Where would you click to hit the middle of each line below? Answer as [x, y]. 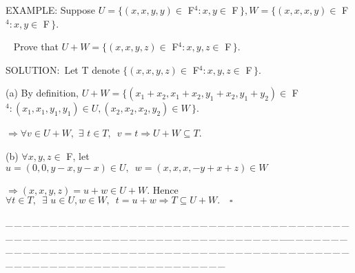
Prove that [36, 47]
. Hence [163, 189]
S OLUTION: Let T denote [63, 69]
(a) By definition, [42, 93]
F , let [78, 155]
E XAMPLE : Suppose [51, 10]
